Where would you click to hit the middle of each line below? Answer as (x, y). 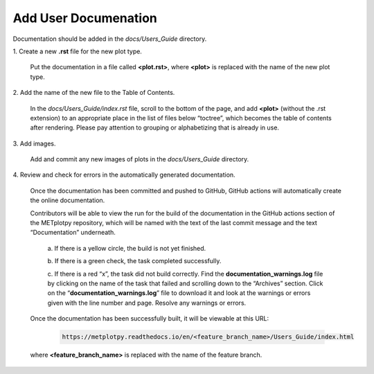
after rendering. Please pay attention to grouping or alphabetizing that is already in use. (155, 127)
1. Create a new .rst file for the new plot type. (77, 51)
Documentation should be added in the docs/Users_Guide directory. (110, 39)
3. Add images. (34, 143)
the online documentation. (68, 200)
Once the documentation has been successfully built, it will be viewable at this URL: (150, 319)
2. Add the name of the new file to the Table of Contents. (94, 93)
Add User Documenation (85, 18)
